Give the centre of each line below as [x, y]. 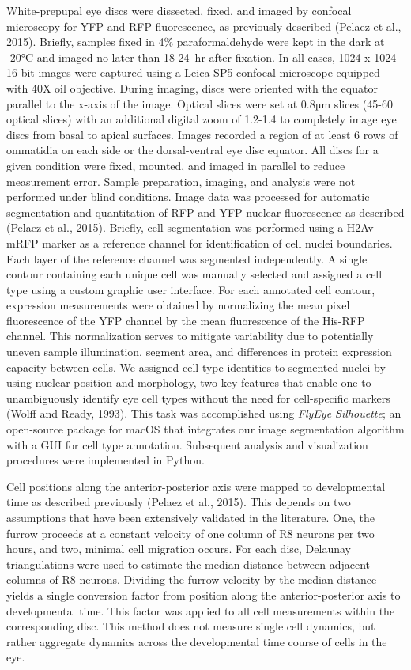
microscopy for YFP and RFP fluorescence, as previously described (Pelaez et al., [204, 26]
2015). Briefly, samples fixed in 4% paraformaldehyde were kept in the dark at [196, 42]
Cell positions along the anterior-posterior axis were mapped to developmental [196, 486]
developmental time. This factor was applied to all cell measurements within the [201, 610]
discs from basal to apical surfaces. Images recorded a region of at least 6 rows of [202, 134]
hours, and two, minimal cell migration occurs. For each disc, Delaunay [179, 549]
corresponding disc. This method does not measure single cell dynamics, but [191, 626]
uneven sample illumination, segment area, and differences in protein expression [199, 352]
